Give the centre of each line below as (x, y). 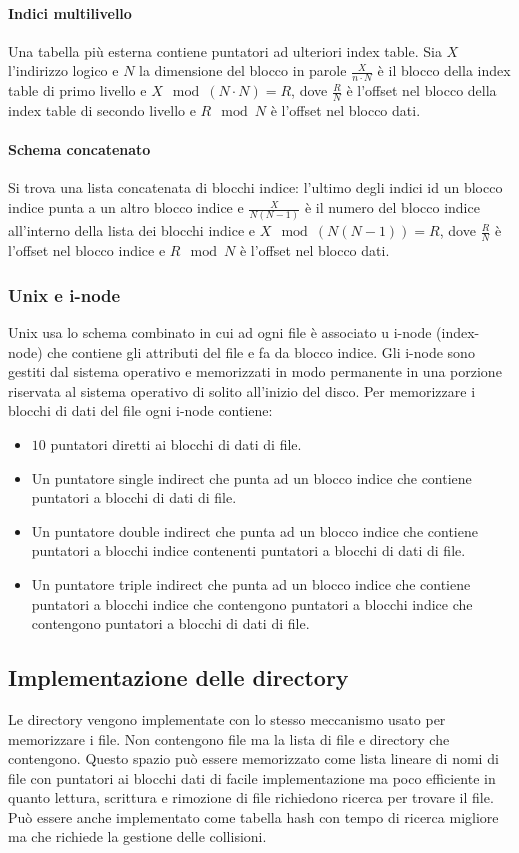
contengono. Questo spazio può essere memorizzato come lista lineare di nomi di (253, 758)
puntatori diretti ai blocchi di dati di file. (176, 443)
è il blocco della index (444, 70)
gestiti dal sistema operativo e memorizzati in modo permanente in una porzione (255, 371)
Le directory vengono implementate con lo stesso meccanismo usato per (227, 718)
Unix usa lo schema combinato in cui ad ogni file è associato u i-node (220, 331)
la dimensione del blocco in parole (243, 70)
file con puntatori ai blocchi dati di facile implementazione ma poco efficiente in (252, 777)
